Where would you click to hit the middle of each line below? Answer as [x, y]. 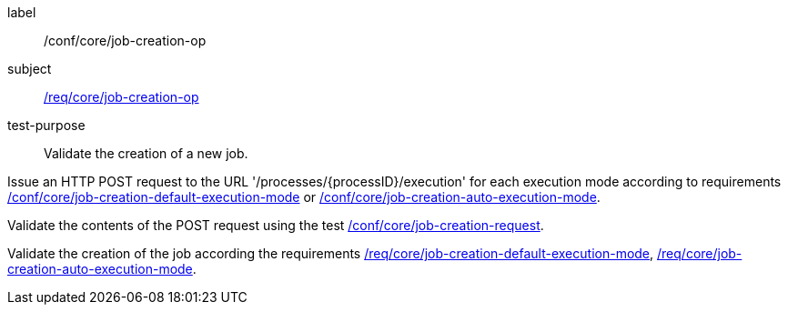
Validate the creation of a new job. [146, 153]
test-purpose [46, 125]
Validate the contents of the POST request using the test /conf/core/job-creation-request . [276, 225]
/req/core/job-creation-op [121, 97]
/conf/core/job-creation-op [125, 40]
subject [30, 69]
